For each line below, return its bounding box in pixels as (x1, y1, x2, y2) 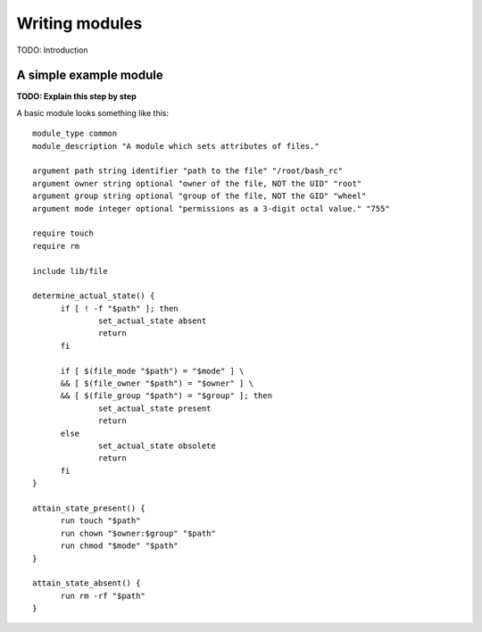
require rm (32, 241, 80, 251)
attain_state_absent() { (32, 578, 141, 588)
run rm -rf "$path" (60, 590, 146, 601)
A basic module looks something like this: (16, 107, 170, 118)
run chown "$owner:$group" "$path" (60, 528, 216, 538)
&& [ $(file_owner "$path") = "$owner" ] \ (60, 378, 254, 388)
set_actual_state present (98, 403, 212, 413)
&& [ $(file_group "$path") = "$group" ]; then (60, 391, 272, 401)
